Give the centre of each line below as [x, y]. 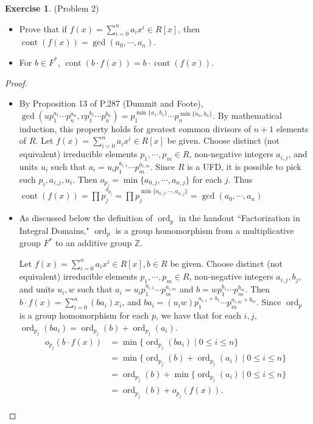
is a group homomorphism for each [84, 315]
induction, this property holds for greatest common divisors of [135, 128]
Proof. [16, 83]
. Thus [240, 179]
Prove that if [43, 28]
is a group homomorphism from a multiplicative [205, 230]
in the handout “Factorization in [239, 218]
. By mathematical [247, 115]
